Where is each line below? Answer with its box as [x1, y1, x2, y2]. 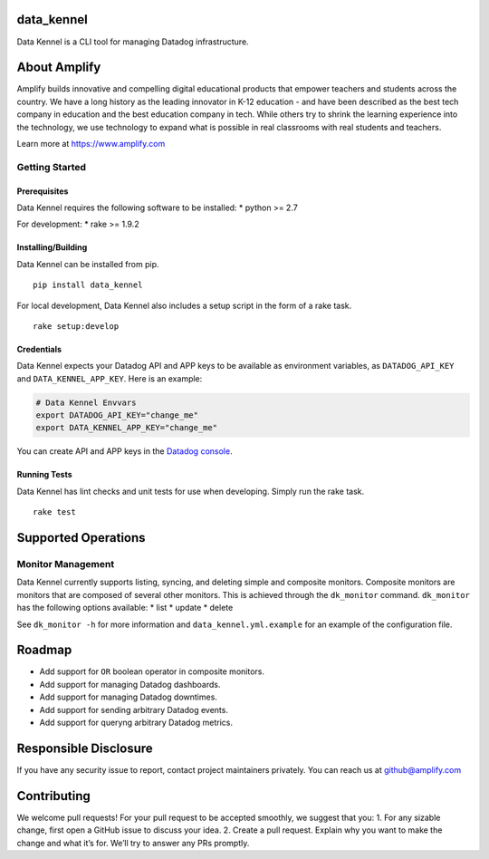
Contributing [16, 788, 91, 804]
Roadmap [16, 642, 72, 658]
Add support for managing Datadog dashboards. [39, 679, 221, 690]
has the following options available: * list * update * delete [16, 603, 234, 613]
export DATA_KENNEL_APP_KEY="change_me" [35, 422, 217, 433]
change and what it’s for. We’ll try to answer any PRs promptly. [16, 837, 250, 848]
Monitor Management [16, 557, 115, 570]
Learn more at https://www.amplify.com [16, 138, 166, 149]
